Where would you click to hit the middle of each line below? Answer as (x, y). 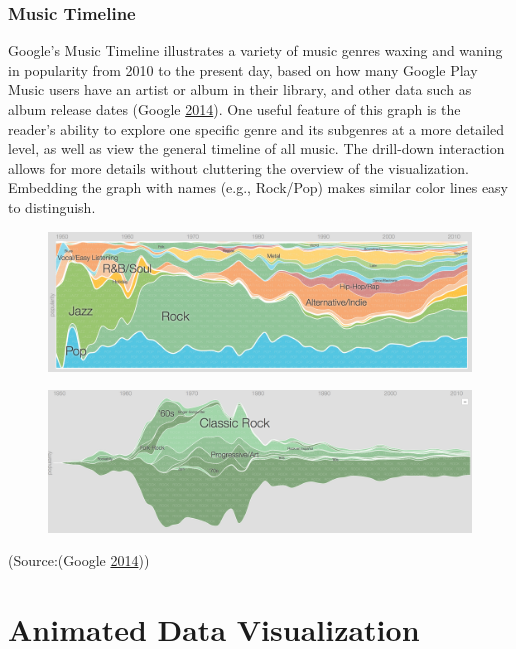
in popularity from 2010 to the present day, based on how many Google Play (243, 69)
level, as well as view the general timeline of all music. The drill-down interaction (256, 148)
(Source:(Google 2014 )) (79, 560)
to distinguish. (52, 206)
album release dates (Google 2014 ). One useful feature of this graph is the (234, 109)
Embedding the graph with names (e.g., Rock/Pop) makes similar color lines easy (258, 187)
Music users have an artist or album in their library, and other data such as (240, 89)
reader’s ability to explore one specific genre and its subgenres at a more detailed (256, 128)
